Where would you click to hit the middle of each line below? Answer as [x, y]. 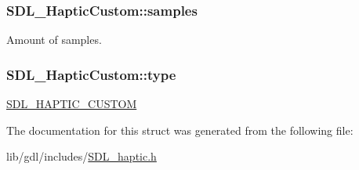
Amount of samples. [54, 40]
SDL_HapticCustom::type [91, 74]
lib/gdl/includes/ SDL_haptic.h [82, 156]
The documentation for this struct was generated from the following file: [180, 130]
